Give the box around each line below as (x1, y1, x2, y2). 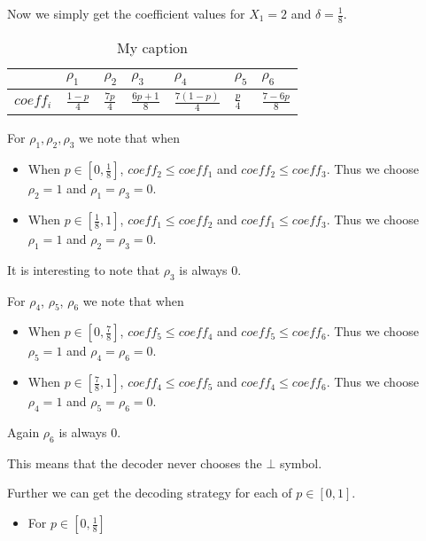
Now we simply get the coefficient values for (7, 4, 245, 22)
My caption (116, 36, 188, 58)
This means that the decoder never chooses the (7, 453, 262, 472)
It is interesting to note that (7, 260, 160, 278)
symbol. (279, 453, 322, 472)
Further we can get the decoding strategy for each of (7, 483, 292, 502)
